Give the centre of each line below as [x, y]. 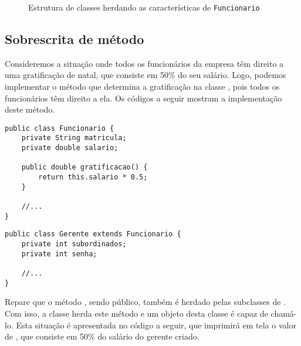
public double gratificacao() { [84, 167]
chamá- [284, 313]
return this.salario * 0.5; [93, 177]
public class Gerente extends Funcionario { [93, 234]
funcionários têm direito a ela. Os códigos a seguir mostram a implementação [143, 98]
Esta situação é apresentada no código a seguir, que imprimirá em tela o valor [156, 325]
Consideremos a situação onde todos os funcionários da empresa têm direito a [144, 63]
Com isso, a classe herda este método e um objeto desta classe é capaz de [136, 313]
